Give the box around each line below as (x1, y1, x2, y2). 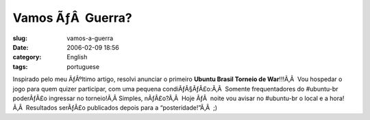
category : (12, 53, 42, 61)
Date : (12, 43, 29, 51)
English (66, 53, 88, 61)
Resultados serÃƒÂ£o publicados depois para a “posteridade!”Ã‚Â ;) (25, 104, 218, 112)
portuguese (66, 62, 99, 71)
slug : (12, 34, 27, 42)
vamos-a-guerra (66, 34, 114, 42)
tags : (12, 62, 28, 71)
